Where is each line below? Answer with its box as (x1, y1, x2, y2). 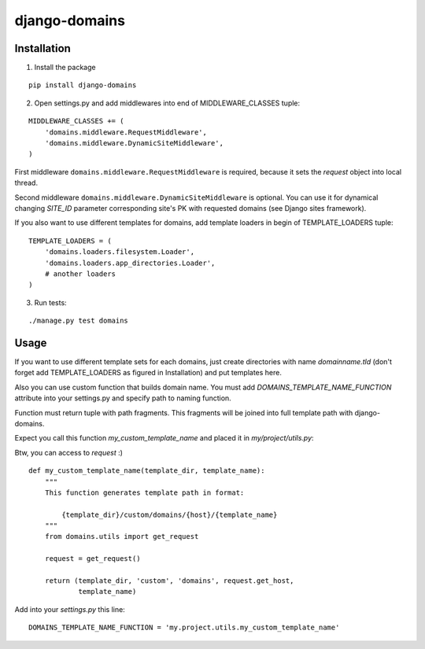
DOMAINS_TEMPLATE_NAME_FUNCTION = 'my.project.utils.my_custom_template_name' (28, 623, 340, 632)
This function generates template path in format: (44, 488, 245, 497)
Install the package (34, 63, 96, 72)
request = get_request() (44, 555, 141, 563)
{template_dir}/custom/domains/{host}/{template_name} (61, 510, 278, 519)
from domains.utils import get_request (44, 532, 199, 541)
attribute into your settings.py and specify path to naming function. (14, 393, 231, 403)
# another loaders (44, 269, 116, 278)
